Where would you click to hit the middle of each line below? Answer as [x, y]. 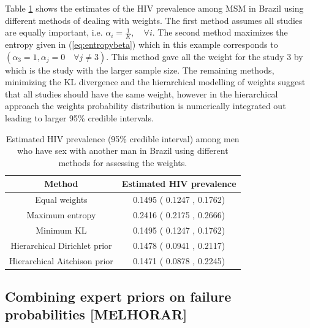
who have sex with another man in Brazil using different [123, 151]
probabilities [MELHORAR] [96, 314]
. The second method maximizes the [220, 32]
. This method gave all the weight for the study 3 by [205, 56]
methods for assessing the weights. [123, 162]
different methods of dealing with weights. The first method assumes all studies [154, 20]
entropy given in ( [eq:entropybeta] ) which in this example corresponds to [142, 44]
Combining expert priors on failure [118, 296]
